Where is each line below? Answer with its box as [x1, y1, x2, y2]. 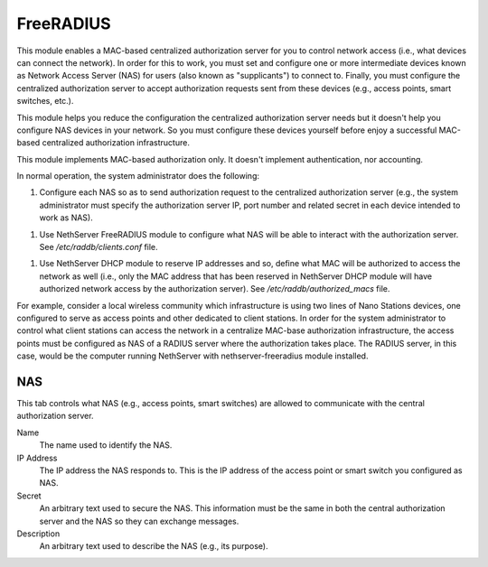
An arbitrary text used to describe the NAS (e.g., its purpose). [39, 541, 268, 552]
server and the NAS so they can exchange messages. [39, 516, 239, 526]
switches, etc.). [16, 96, 74, 107]
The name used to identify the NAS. [39, 440, 173, 451]
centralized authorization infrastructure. [42, 137, 190, 148]
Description [16, 528, 61, 539]
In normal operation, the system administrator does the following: [16, 171, 259, 181]
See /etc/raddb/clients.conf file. [39, 242, 158, 253]
